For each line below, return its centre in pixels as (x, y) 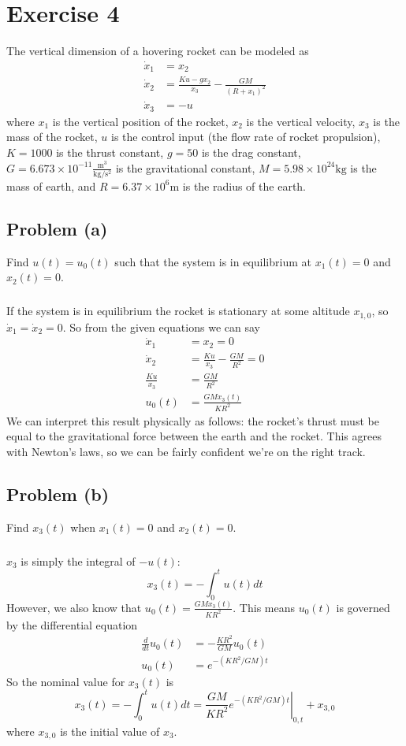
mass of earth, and (51, 186)
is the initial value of (110, 731)
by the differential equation (72, 624)
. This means (264, 607)
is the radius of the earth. (244, 186)
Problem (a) (57, 228)
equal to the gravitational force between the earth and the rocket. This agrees (194, 436)
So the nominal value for (66, 681)
